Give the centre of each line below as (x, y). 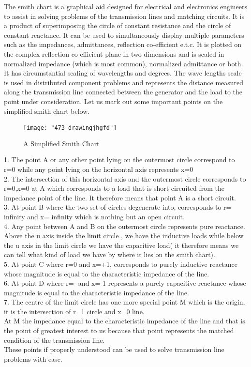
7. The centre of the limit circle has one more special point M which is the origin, (125, 302)
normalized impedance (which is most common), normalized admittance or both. (124, 63)
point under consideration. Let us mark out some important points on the (113, 101)
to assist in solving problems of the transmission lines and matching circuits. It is (124, 16)
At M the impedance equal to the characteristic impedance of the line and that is (125, 321)
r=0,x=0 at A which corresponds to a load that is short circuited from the (114, 188)
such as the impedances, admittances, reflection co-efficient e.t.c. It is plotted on (123, 44)
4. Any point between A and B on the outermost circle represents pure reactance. (125, 226)
